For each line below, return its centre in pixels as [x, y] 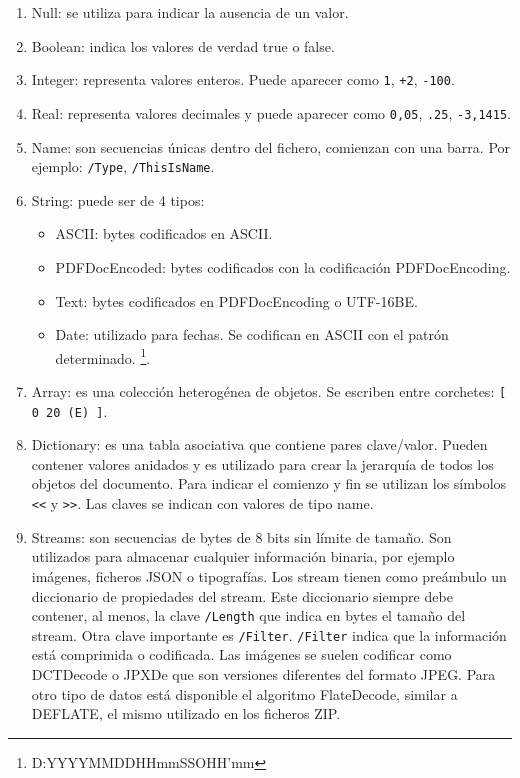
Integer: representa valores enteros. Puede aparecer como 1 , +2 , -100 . [243, 79]
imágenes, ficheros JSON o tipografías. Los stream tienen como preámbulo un [269, 575]
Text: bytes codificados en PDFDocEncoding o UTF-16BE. [236, 300]
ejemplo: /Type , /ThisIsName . [123, 166]
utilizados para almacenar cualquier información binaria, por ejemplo [243, 556]
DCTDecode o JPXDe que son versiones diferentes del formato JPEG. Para [263, 674]
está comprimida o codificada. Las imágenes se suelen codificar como [241, 654]
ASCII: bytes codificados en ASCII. [164, 233]
